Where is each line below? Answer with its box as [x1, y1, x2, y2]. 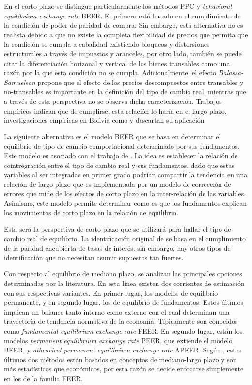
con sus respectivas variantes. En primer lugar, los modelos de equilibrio [4, 287, 218, 298]
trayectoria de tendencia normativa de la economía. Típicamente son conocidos [4, 316, 238, 326]
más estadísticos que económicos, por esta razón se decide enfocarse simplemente [4, 364, 244, 374]
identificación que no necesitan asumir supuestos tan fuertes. [4, 252, 184, 262]
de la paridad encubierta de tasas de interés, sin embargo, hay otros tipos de [4, 243, 231, 253]
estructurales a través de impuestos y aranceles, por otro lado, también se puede [4, 48, 242, 58]
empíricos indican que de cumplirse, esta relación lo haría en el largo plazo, [4, 105, 227, 116]
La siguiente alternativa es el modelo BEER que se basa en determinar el [4, 131, 221, 141]
